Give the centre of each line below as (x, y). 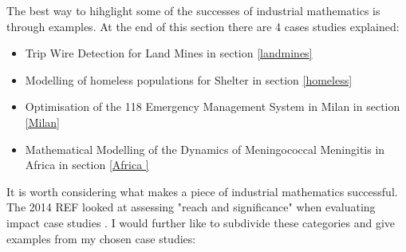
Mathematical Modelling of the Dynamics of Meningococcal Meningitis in (205, 149)
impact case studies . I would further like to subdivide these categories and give (201, 222)
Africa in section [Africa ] (87, 165)
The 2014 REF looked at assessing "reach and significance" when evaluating (191, 207)
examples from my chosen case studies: (101, 238)
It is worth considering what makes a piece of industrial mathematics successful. (202, 191)
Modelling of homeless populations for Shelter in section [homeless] (189, 79)
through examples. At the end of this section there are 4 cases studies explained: (203, 26)
